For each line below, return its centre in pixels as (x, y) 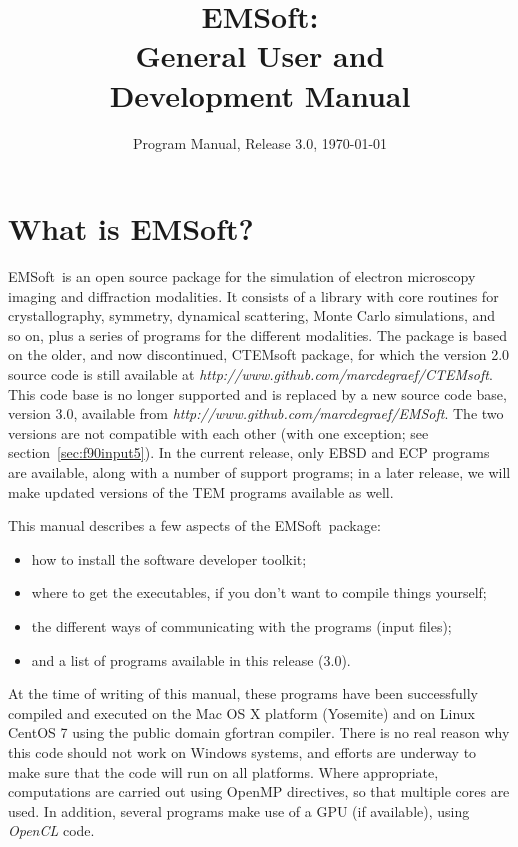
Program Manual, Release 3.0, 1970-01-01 (260, 142)
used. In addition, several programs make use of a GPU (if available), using (239, 810)
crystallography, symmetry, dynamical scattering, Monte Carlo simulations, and (252, 315)
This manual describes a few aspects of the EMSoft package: (194, 525)
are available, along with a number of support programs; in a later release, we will (259, 471)
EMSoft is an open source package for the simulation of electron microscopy (242, 276)
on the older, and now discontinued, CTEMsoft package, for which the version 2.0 (259, 354)
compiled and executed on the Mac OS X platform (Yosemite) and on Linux (241, 712)
